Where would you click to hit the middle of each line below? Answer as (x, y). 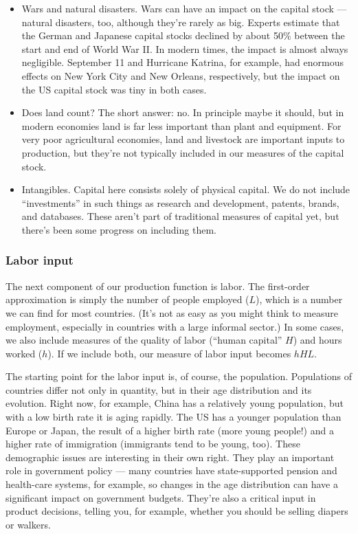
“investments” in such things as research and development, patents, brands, (180, 202)
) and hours (317, 340)
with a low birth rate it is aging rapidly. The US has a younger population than (174, 417)
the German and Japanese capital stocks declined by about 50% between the (183, 35)
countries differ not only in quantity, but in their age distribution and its (159, 389)
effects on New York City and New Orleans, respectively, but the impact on (181, 75)
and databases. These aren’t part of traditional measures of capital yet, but (180, 216)
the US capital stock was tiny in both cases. (114, 89)
